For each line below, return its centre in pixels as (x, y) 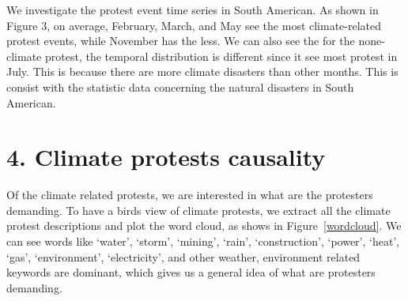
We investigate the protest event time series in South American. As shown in (193, 9)
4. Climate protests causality (166, 157)
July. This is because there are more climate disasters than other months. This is (202, 71)
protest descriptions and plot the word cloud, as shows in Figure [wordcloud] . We (204, 226)
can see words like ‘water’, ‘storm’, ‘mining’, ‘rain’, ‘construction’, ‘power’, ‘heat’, (203, 241)
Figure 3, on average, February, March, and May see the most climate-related (194, 25)
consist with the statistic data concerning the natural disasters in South (180, 87)
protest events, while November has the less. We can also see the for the (181, 41)
